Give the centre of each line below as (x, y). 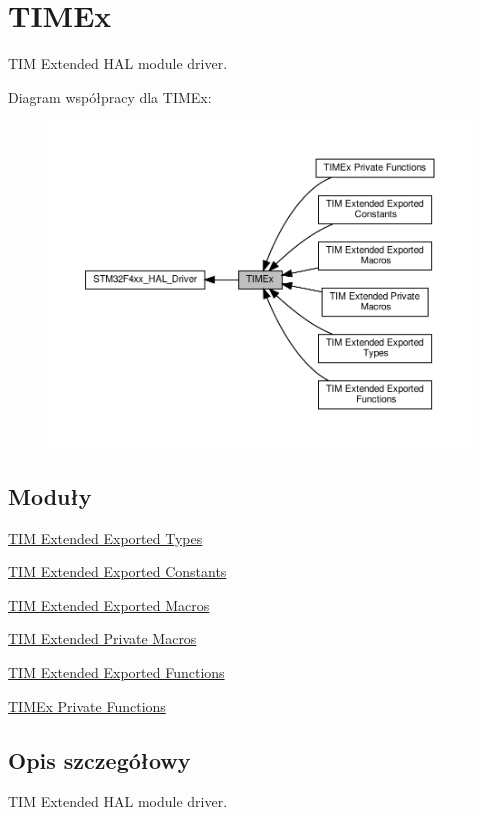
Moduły (50, 495)
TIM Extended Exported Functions (116, 672)
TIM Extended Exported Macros (109, 604)
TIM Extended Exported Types (105, 537)
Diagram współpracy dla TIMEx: (110, 96)
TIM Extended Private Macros (102, 638)
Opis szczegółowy (99, 759)
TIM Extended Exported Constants (117, 571)
